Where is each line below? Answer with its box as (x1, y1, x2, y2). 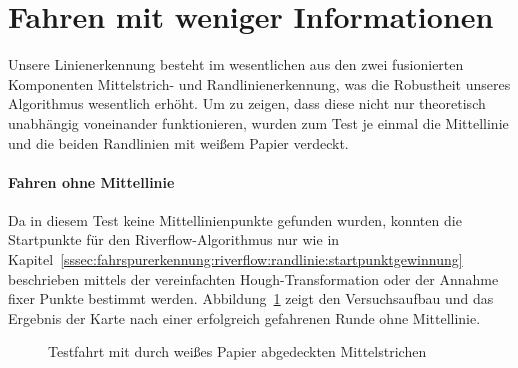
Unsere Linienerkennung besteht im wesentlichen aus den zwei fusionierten (8, 54, 464, 75)
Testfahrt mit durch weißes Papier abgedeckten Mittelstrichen (48, 341, 427, 362)
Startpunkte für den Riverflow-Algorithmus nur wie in (8, 229, 340, 250)
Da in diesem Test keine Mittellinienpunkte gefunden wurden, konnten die (8, 209, 462, 230)
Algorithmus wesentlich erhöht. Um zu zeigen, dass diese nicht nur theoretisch (8, 93, 486, 114)
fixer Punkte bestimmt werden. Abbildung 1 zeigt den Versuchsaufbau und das (8, 288, 494, 309)
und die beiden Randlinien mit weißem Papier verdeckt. (8, 132, 349, 153)
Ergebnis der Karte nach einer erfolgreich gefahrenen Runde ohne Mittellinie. (8, 307, 481, 328)
